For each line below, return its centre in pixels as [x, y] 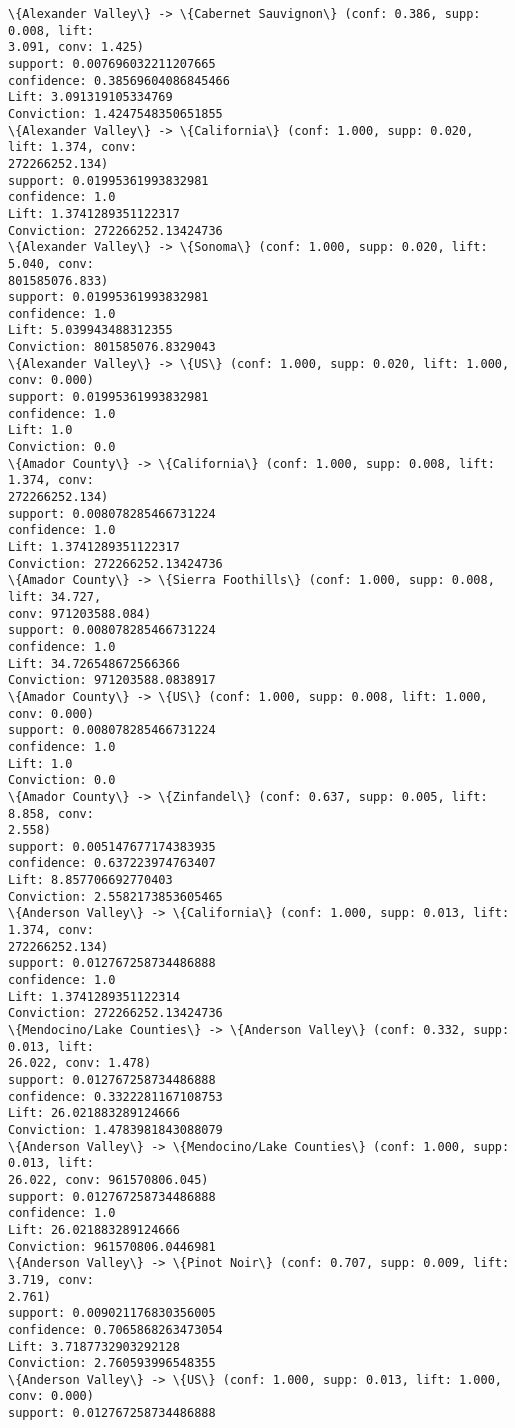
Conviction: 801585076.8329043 [112, 347]
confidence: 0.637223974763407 [112, 863]
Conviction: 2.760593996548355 [112, 1363]
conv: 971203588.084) [80, 613]
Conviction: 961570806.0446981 [112, 1246]
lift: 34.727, [55, 596]
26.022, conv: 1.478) [80, 1063]
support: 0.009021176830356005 [112, 1313]
